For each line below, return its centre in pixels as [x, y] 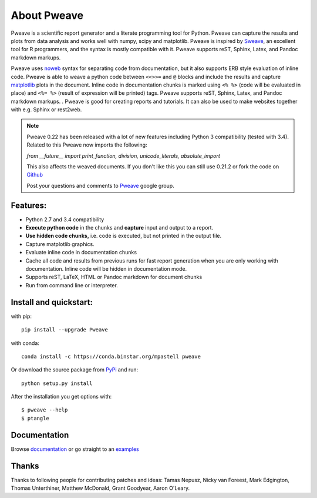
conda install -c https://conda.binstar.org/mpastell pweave [111, 356]
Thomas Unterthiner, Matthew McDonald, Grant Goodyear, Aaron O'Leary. [100, 488]
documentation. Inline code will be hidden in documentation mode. [106, 269]
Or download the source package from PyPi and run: [75, 370]
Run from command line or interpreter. [72, 285]
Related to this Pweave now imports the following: [87, 145]
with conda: [25, 343]
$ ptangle [35, 418]
